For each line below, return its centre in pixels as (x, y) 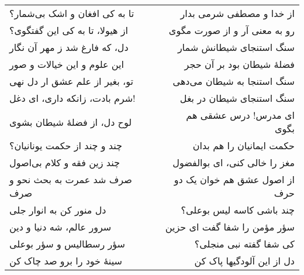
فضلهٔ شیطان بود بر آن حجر (239, 64)
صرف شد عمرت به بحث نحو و (71, 179)
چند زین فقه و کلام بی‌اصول (65, 162)
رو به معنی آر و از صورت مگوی (232, 30)
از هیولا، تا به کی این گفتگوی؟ (69, 30)
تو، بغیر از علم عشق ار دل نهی (71, 81)
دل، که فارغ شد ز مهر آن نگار (69, 47)
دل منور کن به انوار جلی (58, 210)
